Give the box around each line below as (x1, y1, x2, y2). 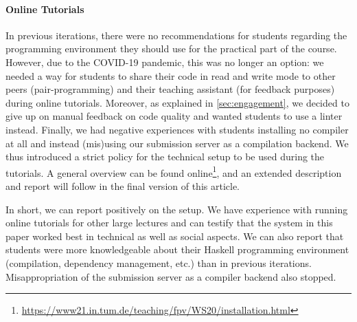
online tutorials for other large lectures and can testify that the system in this (5, 215, 333, 230)
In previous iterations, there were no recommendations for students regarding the (5, 28, 347, 42)
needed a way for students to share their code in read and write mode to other (5, 68, 336, 83)
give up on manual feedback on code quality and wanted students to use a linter (5, 109, 343, 123)
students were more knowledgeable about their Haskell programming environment (5, 242, 349, 257)
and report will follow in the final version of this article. (5, 178, 240, 193)
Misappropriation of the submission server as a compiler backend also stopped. (5, 269, 336, 283)
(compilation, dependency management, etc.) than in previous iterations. (5, 255, 312, 270)
